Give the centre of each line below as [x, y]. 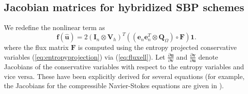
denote [208, 56]
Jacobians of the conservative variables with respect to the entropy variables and [124, 67]
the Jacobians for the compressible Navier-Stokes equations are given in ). [114, 86]
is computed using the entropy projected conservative [157, 47]
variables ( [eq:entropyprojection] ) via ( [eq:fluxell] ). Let [85, 56]
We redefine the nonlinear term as [54, 27]
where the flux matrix [36, 47]
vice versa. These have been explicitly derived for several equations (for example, [124, 76]
